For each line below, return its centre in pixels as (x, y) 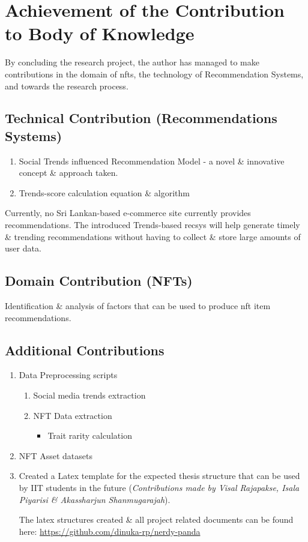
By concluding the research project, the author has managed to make (132, 62)
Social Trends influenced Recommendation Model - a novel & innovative (152, 161)
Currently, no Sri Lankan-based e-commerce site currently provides (128, 213)
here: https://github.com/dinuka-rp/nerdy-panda (110, 531)
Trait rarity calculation (90, 435)
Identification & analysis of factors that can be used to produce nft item (138, 306)
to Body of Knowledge (100, 33)
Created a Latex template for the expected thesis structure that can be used (159, 476)
